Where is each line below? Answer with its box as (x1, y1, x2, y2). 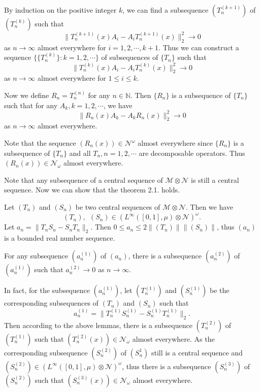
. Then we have (185, 201, 234, 212)
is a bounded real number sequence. (4, 232, 115, 243)
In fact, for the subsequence (4, 285, 90, 296)
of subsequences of (101, 52, 158, 62)
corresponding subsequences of (4, 298, 99, 308)
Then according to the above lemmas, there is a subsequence (4, 319, 192, 330)
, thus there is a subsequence (122, 361, 211, 371)
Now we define (4, 89, 49, 100)
